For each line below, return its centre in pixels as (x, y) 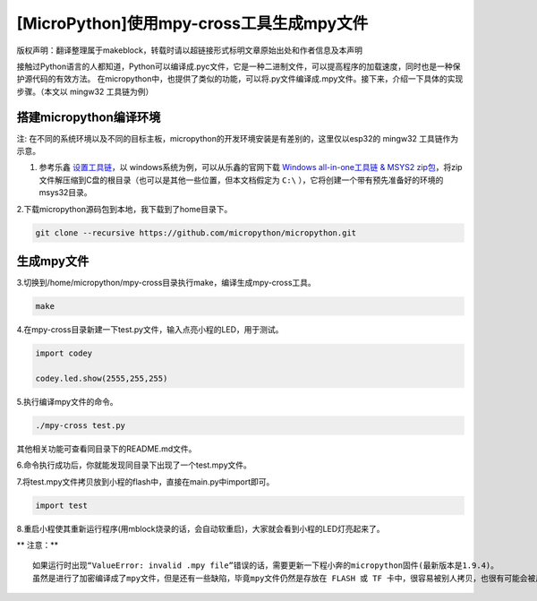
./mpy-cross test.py (80, 425)
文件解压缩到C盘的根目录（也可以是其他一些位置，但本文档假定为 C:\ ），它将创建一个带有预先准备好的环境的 (241, 180)
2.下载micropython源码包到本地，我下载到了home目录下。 (124, 209)
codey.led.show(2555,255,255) (102, 378)
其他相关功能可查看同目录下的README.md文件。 (107, 449)
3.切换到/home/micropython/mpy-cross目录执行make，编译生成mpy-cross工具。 (166, 283)
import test (62, 505)
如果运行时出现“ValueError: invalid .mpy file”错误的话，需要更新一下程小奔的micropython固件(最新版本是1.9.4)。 (266, 566)
